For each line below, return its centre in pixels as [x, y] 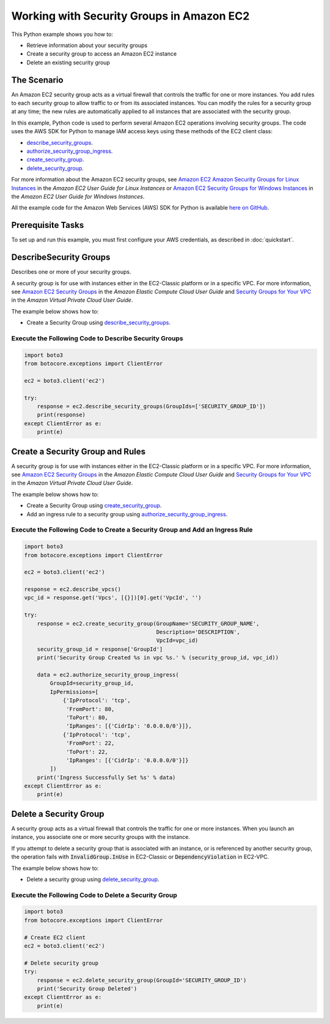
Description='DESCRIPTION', [198, 632]
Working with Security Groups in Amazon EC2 [130, 16]
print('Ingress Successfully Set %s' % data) [106, 777]
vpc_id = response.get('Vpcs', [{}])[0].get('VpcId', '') [113, 598]
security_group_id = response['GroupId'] [100, 649]
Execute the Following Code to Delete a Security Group [94, 895]
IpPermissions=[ [74, 692]
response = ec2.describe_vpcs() [73, 589]
